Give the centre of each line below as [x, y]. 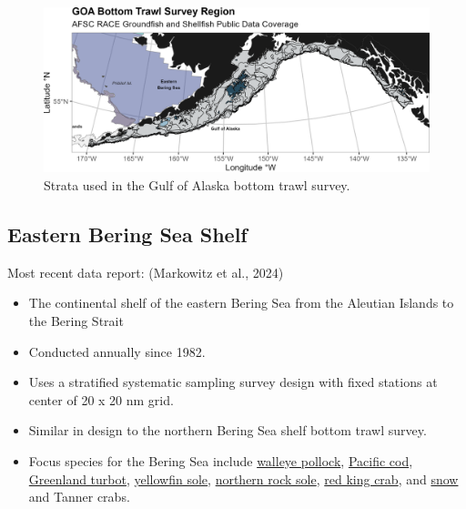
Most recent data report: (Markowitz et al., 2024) [146, 272]
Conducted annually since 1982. [117, 351]
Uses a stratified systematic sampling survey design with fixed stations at [233, 382]
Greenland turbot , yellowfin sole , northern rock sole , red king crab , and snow [243, 478]
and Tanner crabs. [79, 497]
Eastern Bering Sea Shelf [127, 234]
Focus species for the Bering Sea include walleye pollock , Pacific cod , [221, 460]
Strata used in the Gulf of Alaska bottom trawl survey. [197, 184]
